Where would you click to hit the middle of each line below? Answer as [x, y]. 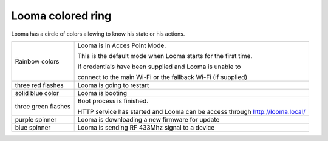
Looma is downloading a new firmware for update [149, 119]
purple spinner [36, 119]
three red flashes [39, 85]
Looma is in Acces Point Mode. [122, 45]
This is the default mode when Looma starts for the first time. [165, 56]
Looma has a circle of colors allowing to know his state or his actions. [98, 34]
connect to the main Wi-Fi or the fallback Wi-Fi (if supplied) [162, 77]
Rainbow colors [37, 61]
